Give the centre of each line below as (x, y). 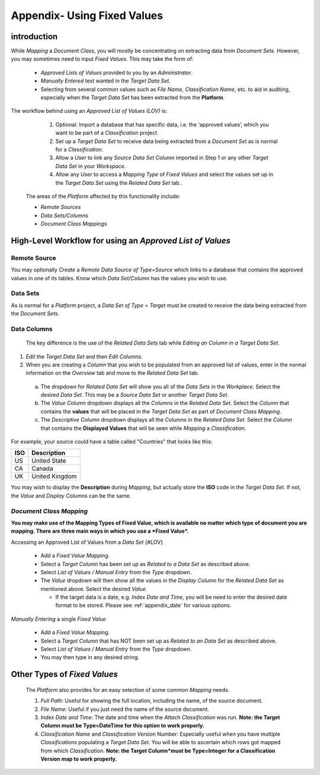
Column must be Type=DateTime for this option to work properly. (122, 726)
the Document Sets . (35, 314)
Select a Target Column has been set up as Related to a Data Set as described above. (145, 564)
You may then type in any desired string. (90, 657)
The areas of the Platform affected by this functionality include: (103, 196)
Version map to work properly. (79, 759)
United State (49, 461)
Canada (42, 469)
